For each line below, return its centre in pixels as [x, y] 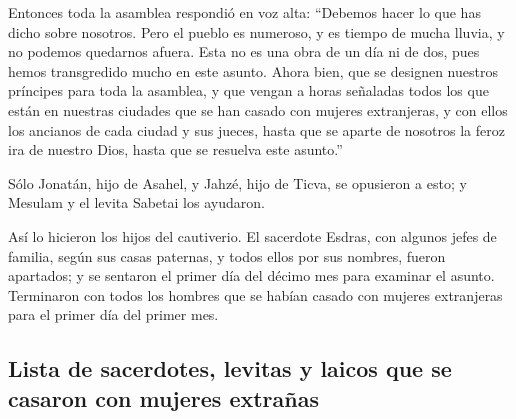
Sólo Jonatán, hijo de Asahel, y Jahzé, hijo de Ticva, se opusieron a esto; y [237, 182]
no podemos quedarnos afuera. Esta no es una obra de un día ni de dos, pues [244, 51]
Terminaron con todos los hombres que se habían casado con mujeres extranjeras [255, 294]
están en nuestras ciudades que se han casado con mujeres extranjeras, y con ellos [258, 109]
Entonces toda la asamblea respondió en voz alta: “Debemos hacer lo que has [244, 12]
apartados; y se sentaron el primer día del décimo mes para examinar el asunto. [251, 275]
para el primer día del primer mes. [113, 314]
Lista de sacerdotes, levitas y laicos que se [230, 368]
